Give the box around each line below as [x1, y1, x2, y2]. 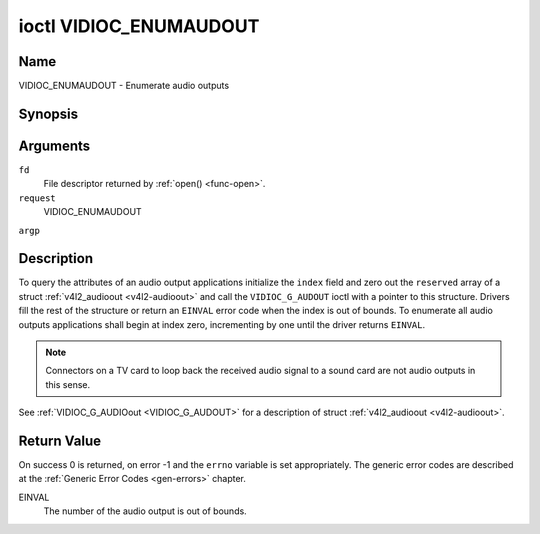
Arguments [18, 137, 91, 154]
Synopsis [18, 105, 79, 122]
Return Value [18, 433, 102, 449]
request [18, 192, 57, 204]
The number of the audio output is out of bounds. [43, 505, 247, 517]
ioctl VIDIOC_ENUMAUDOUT [18, 15, 260, 37]
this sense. [45, 378, 90, 390]
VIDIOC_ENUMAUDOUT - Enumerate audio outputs [18, 80, 230, 92]
